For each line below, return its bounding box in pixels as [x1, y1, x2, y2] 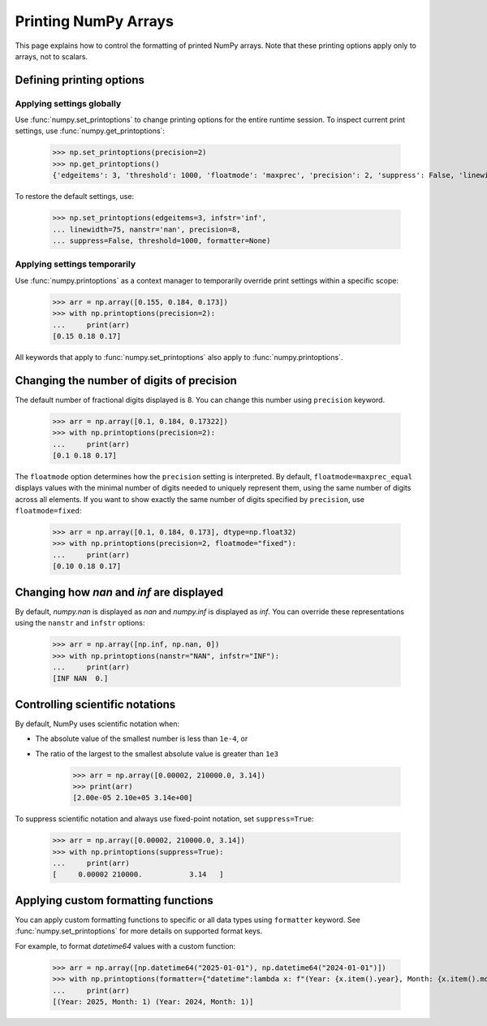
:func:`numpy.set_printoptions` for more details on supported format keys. [15, 926, 263, 936]
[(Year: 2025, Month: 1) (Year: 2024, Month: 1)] [52, 997, 254, 1007]
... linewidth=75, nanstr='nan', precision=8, [52, 224, 241, 234]
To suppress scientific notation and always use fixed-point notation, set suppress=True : [15, 814, 314, 824]
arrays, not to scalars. [15, 51, 88, 61]
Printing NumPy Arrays [15, 12, 175, 30]
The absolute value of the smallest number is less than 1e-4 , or [35, 734, 248, 743]
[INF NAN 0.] [52, 674, 109, 683]
